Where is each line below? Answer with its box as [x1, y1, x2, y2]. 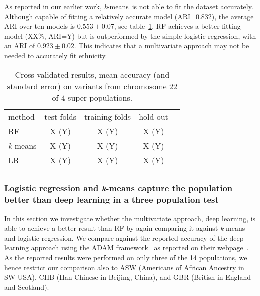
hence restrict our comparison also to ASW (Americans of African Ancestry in [4, 262, 244, 272]
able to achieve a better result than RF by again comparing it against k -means [4, 223, 245, 233]
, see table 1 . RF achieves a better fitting [114, 21, 241, 31]
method [8, 110, 35, 122]
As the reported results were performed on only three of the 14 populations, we [4, 252, 247, 263]
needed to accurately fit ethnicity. [4, 50, 107, 60]
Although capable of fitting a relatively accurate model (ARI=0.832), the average [4, 11, 254, 21]
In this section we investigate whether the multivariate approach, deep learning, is [4, 213, 256, 223]
